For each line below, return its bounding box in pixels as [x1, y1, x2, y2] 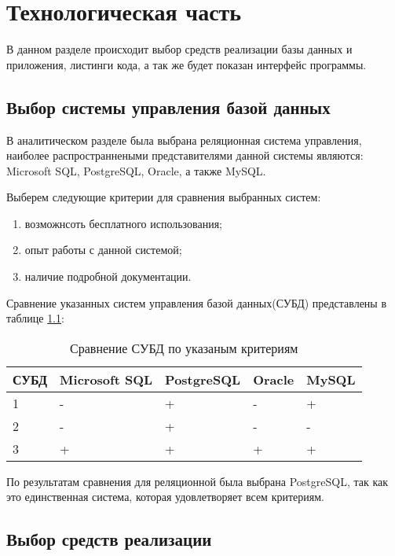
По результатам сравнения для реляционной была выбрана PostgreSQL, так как [6, 473, 389, 489]
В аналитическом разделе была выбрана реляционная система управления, [6, 131, 362, 148]
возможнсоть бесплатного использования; [24, 215, 223, 231]
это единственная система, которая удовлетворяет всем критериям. [6, 488, 324, 505]
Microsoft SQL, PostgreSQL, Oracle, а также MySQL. [6, 162, 266, 179]
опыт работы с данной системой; [24, 241, 182, 258]
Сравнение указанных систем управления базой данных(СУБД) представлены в [6, 294, 387, 311]
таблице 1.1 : [6, 310, 64, 326]
